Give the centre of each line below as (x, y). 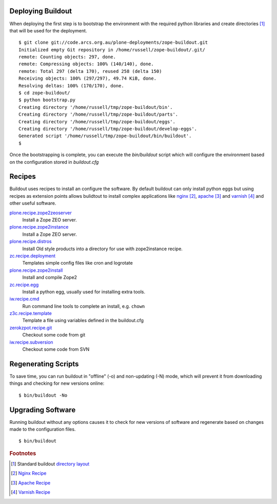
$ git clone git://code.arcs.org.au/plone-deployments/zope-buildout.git (113, 43)
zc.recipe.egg (24, 285)
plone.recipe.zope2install (36, 270)
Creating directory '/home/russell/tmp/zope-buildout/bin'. (96, 107)
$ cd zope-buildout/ (44, 93)
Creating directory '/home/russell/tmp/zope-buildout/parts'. (98, 115)
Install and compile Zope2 (50, 277)
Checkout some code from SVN (56, 349)
